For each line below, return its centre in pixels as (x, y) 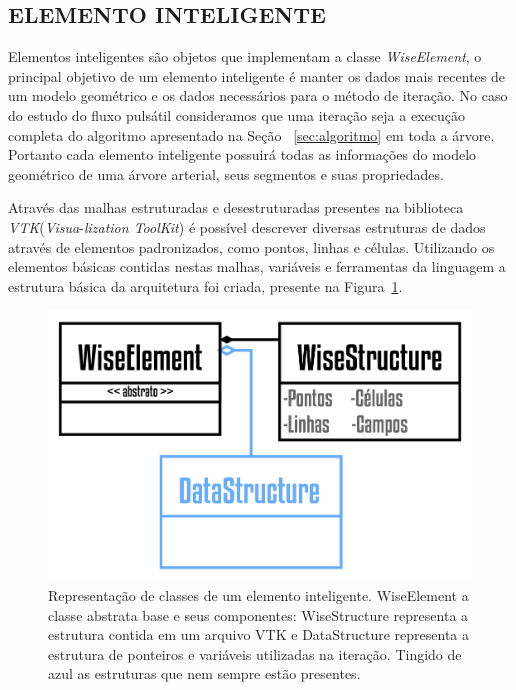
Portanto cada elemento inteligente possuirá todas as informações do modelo (242, 154)
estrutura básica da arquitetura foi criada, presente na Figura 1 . (205, 285)
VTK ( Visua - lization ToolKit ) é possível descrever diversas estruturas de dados (247, 226)
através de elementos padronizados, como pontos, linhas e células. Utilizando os (251, 246)
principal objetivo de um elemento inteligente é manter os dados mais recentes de (256, 75)
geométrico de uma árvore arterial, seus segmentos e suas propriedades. (226, 173)
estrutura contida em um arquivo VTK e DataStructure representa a (259, 634)
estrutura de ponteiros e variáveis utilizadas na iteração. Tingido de (255, 653)
